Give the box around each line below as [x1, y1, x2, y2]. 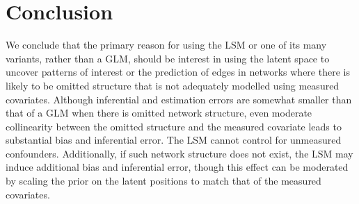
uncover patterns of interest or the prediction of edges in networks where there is [6, 65, 350, 79]
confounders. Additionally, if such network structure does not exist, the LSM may [6, 146, 353, 160]
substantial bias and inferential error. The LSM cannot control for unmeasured [6, 133, 342, 147]
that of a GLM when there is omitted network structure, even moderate [6, 105, 312, 120]
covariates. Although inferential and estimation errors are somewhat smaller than [6, 92, 352, 106]
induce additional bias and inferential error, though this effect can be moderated [6, 160, 349, 174]
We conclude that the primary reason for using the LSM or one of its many [6, 37, 327, 52]
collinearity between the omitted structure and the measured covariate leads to [6, 119, 342, 133]
